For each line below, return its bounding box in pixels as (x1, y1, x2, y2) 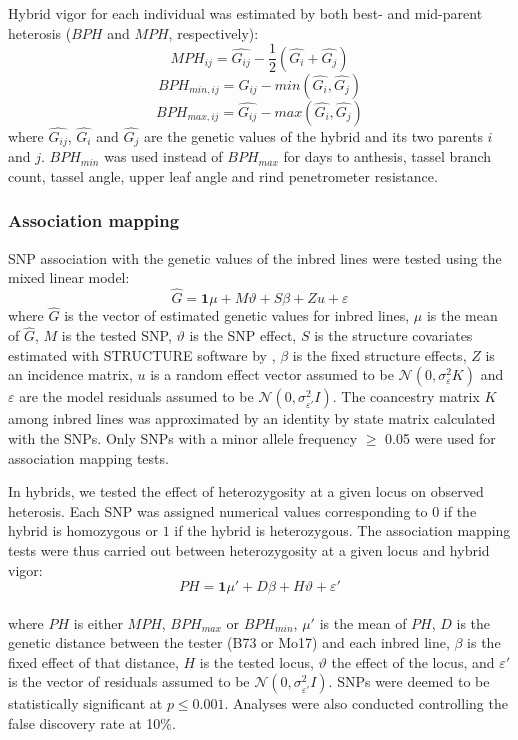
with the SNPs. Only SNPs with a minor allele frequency (8, 427, 358, 448)
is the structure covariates (314, 325, 473, 346)
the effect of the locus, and (331, 651, 495, 672)
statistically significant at (8, 693, 163, 714)
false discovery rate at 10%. (8, 713, 176, 734)
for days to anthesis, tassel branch (283, 146, 492, 167)
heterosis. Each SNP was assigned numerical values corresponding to (8, 500, 428, 521)
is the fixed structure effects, (292, 344, 467, 365)
